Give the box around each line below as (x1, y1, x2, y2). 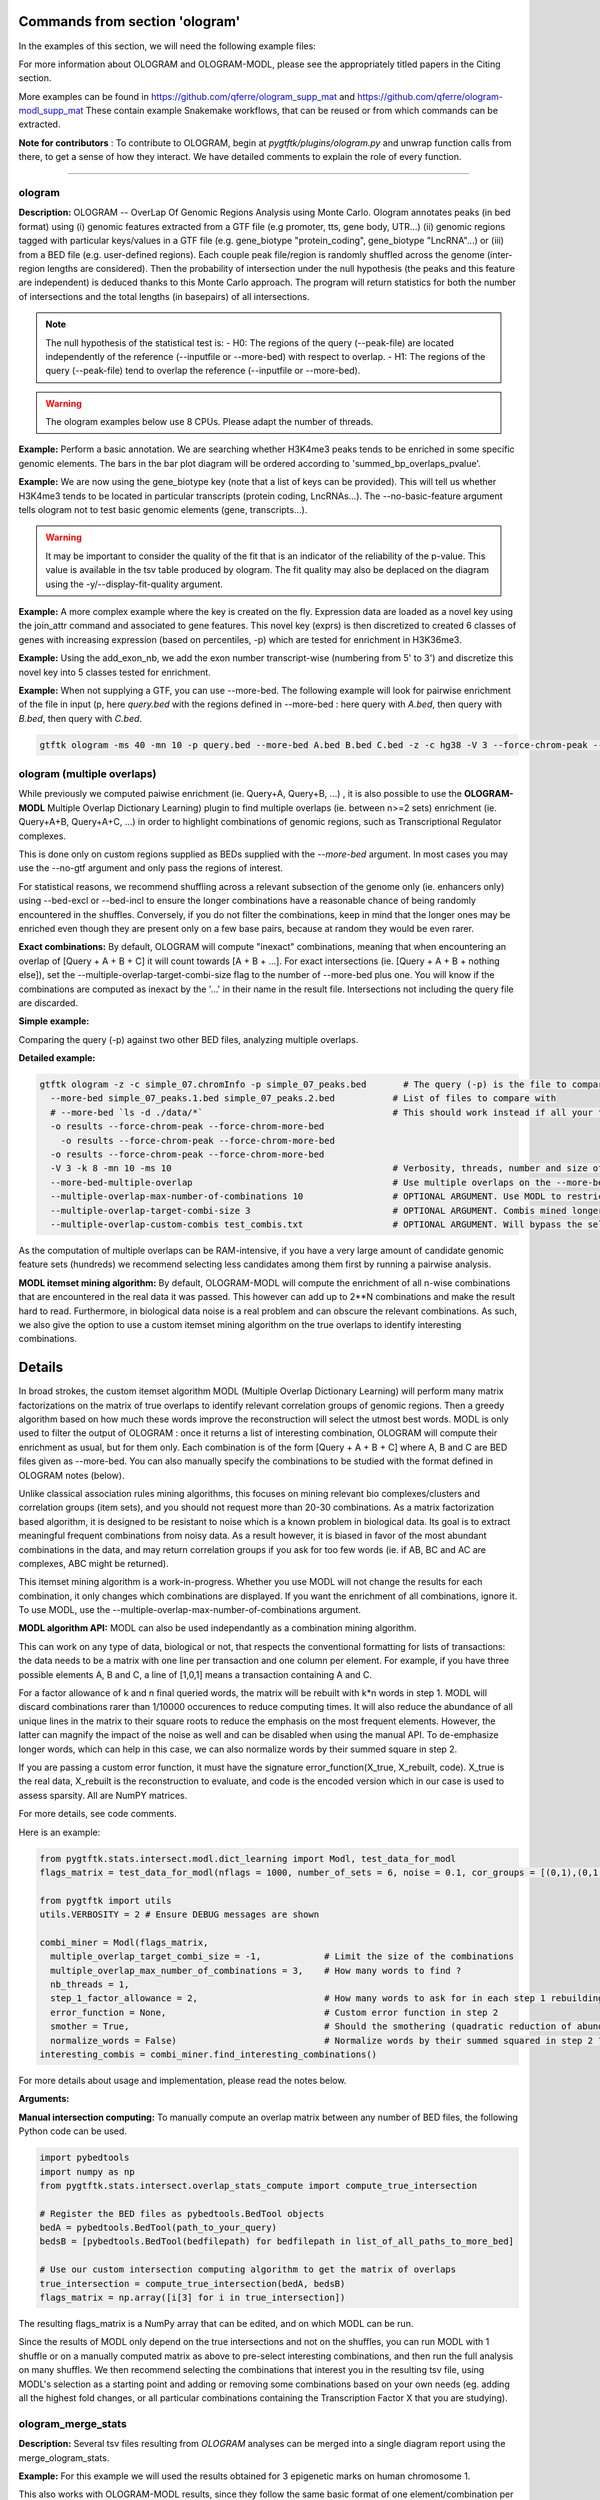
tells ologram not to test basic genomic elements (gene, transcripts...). (18, 504, 308, 516)
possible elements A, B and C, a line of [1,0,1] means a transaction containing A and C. (18, 1668, 373, 1680)
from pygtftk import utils (39, 1895, 172, 1906)
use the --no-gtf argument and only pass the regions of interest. (18, 862, 284, 874)
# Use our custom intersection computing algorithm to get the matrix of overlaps (39, 2264, 457, 2275)
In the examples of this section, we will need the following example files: (18, 40, 317, 52)
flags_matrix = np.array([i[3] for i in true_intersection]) (39, 2292, 346, 2304)
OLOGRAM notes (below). (18, 1469, 125, 1481)
